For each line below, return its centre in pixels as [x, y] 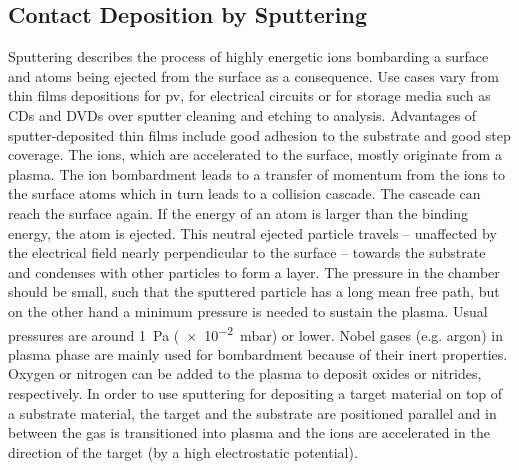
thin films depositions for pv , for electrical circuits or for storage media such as [249, 95]
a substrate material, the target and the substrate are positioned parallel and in [252, 412]
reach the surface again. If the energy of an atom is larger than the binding [238, 212]
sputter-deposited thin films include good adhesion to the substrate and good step [259, 134]
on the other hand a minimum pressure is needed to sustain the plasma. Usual [248, 310]
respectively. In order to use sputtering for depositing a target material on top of [255, 392]
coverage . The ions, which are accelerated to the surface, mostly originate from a [255, 154]
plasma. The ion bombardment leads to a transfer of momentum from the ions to [257, 173]
